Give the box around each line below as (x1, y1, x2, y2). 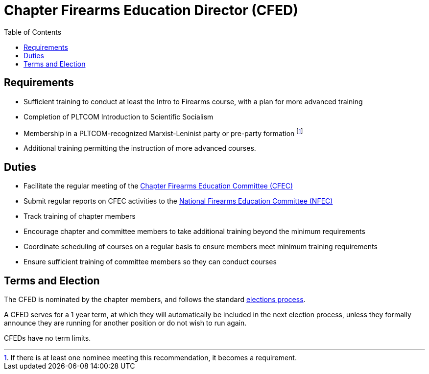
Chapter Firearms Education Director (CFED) (4, 2, 298, 19)
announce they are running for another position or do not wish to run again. (4, 318, 247, 327)
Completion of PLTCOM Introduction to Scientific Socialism (24, 112, 214, 121)
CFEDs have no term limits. (4, 333, 91, 342)
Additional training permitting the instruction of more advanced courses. (24, 144, 256, 153)
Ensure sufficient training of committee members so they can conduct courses (24, 257, 277, 266)
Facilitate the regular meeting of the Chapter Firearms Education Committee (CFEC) (24, 182, 293, 190)
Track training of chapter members (24, 212, 136, 221)
